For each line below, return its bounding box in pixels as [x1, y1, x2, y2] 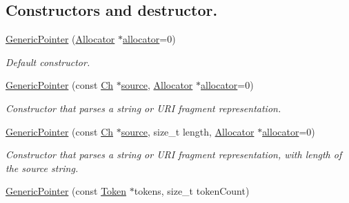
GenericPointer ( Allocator [6, 32, 115, 46]
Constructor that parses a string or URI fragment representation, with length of [6, 147, 342, 162]
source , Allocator [121, 78, 193, 92]
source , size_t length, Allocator [121, 124, 255, 138]
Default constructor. [6, 54, 90, 69]
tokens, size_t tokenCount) [134, 184, 250, 198]
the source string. [6, 160, 79, 175]
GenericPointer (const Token [6, 184, 127, 198]
